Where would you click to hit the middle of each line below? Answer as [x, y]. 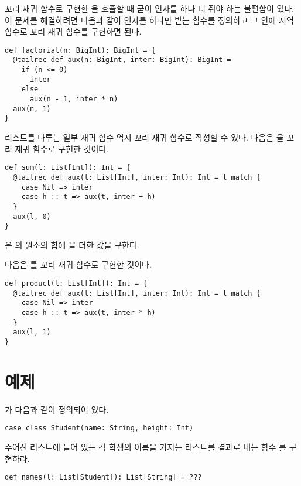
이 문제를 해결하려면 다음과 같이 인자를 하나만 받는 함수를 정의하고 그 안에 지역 [149, 20]
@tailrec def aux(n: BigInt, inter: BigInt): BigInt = [122, 60]
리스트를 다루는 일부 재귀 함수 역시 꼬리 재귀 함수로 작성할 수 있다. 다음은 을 [144, 137]
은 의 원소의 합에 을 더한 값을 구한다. [72, 244]
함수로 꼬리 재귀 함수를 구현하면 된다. [73, 31]
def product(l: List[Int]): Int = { [76, 283]
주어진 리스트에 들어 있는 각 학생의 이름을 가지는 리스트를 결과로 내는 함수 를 [146, 446]
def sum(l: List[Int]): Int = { [68, 168]
